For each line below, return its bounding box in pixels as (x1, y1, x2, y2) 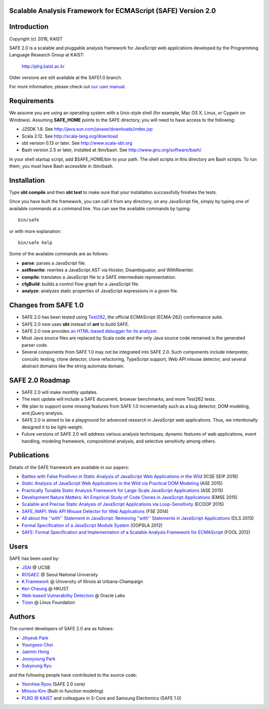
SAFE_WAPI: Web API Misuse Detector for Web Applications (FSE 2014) (21, 508, 169, 514)
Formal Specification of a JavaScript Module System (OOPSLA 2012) (21, 522, 163, 528)
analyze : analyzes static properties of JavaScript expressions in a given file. (21, 288, 178, 294)
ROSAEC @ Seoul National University (21, 571, 98, 577)
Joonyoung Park (21, 656, 56, 662)
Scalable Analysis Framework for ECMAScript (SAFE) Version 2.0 (9, 6, 216, 15)
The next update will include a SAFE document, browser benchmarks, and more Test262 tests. (21, 396, 216, 402)
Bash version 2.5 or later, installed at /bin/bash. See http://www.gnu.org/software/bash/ (21, 147, 202, 153)
